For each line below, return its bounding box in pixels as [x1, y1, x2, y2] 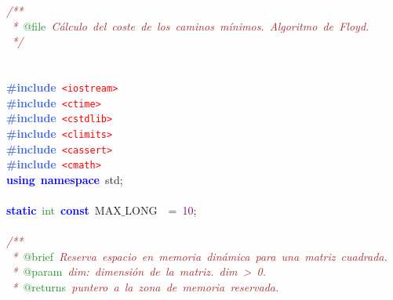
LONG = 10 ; [125, 202, 197, 219]
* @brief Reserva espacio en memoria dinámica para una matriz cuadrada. [12, 248, 388, 264]
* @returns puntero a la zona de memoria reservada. [12, 279, 279, 295]
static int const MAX [6, 202, 122, 219]
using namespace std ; [6, 171, 123, 187]
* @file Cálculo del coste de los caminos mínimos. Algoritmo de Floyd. [12, 17, 369, 34]
